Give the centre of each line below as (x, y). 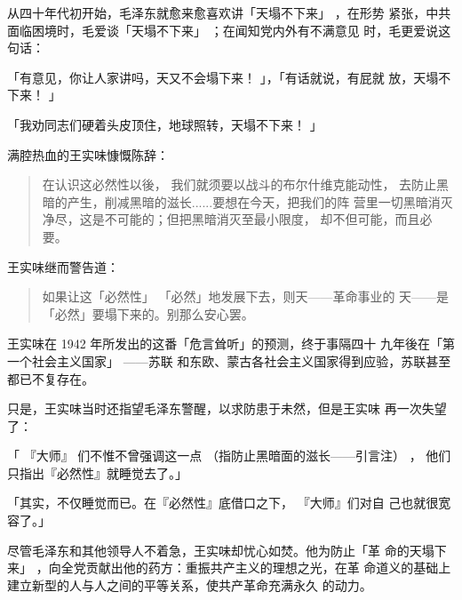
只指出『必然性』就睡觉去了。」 (97, 472)
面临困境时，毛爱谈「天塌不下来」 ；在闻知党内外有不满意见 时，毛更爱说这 (229, 30)
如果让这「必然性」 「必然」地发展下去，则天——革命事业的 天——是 (246, 296)
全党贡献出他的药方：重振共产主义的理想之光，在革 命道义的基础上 (256, 568)
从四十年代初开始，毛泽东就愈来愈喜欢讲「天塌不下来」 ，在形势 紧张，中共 (229, 12)
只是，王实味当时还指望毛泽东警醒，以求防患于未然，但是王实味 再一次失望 (227, 408)
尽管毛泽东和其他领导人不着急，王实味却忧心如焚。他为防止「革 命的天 (215, 550)
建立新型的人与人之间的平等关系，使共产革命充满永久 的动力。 (190, 584)
